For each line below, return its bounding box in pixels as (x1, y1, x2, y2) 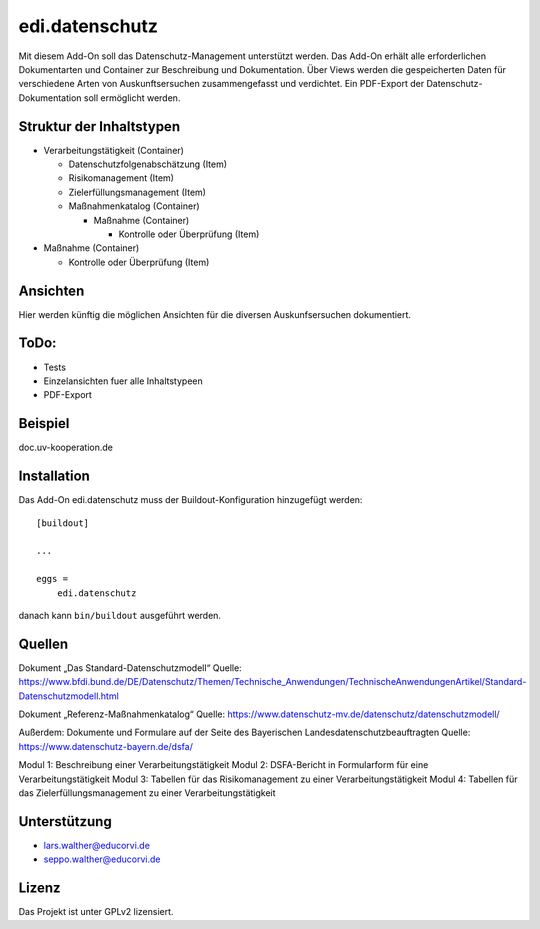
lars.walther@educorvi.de (43, 839, 150, 851)
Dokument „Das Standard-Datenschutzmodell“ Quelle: (18, 661, 242, 674)
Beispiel (18, 415, 70, 432)
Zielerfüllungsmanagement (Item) (68, 186, 207, 198)
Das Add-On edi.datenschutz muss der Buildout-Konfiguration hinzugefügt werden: (18, 494, 363, 506)
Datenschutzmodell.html (18, 690, 119, 702)
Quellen (18, 635, 69, 652)
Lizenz (18, 880, 61, 897)
